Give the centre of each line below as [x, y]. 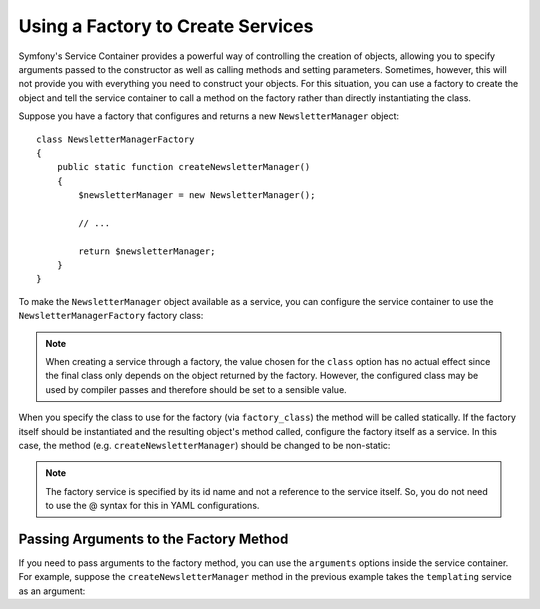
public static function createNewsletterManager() [183, 167]
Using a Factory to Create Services [166, 26]
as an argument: [52, 591]
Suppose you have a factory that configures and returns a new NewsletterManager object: [209, 116]
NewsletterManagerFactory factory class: [111, 316]
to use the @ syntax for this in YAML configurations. [152, 506]
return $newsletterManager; [147, 251]
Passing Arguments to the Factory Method [153, 538]
